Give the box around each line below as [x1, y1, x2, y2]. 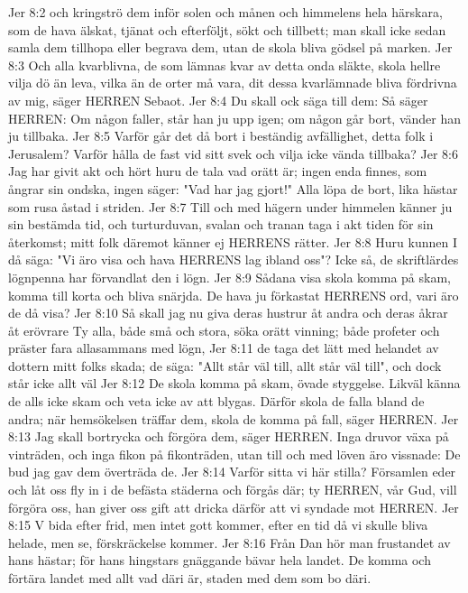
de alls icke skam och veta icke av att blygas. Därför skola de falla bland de [8, 392, 425, 411]
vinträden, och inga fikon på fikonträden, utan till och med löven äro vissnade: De [8, 444, 461, 463]
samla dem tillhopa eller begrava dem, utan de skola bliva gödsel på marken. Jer [8, 38, 453, 57]
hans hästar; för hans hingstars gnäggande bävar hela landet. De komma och [8, 551, 431, 570]
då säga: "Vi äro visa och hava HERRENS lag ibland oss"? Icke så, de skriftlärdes [8, 250, 459, 269]
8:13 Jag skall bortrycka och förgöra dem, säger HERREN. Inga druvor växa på [8, 427, 449, 446]
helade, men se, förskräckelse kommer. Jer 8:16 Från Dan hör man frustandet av [8, 533, 451, 551]
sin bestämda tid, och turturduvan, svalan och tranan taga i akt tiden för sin [8, 215, 434, 234]
